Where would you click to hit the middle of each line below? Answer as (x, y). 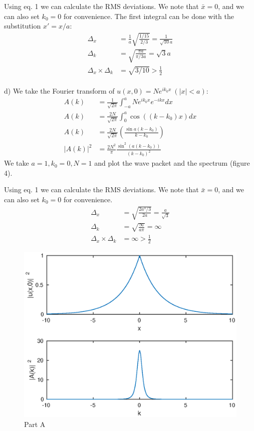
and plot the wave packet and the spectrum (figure (172, 163)
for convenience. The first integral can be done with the (149, 16)
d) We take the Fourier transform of (59, 91)
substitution (23, 26)
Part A (35, 424)
